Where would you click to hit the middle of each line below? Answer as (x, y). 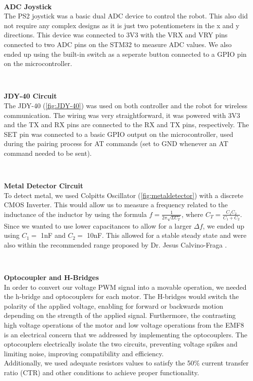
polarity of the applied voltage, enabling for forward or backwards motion (114, 306)
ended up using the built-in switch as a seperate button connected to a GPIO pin (125, 54)
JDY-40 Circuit (30, 96)
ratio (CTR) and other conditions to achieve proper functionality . (102, 372)
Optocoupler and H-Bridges (52, 277)
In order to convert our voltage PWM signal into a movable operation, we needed (125, 287)
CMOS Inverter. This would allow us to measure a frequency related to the (116, 205)
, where (192, 214)
